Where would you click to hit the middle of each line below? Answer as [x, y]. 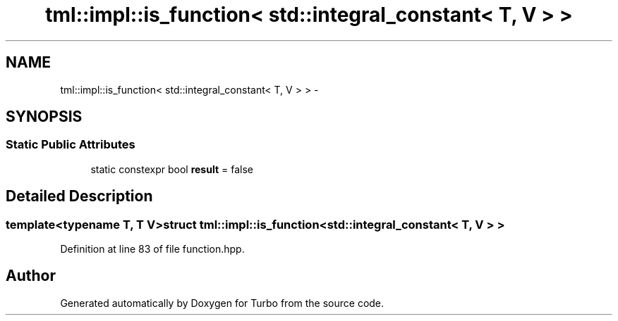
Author [31, 276]
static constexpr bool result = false [172, 169]
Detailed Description [79, 196]
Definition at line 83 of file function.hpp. [152, 249]
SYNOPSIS [44, 117]
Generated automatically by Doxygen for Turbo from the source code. [222, 303]
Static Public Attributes [71, 145]
